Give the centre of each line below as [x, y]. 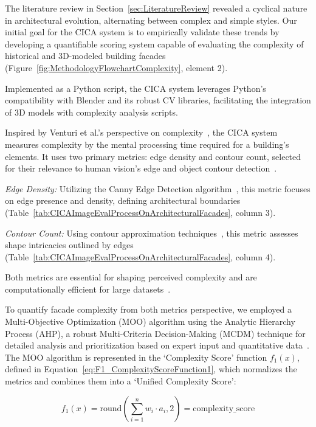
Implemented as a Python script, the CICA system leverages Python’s [136, 88]
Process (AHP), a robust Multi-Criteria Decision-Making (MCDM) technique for [155, 333]
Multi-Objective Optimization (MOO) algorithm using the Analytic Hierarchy [150, 321]
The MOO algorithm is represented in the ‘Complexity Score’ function [136, 357]
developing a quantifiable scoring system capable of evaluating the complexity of [154, 43]
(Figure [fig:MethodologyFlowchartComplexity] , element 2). [116, 67]
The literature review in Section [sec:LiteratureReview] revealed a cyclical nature [156, 8]
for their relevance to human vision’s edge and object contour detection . [141, 168]
